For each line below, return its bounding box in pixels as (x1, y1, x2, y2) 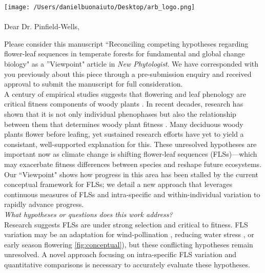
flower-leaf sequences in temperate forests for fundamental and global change (4, 48, 245, 59)
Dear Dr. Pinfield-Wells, (4, 21, 79, 32)
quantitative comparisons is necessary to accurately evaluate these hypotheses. (4, 259, 250, 269)
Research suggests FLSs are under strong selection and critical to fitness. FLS (4, 219, 248, 229)
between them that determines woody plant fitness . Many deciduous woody (4, 118, 243, 129)
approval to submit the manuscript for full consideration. (4, 78, 183, 89)
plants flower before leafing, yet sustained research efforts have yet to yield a (4, 129, 244, 139)
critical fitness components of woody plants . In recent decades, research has (4, 98, 243, 109)
